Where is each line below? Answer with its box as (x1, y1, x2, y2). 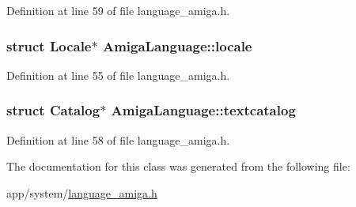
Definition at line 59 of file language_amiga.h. (6, 2, 230, 18)
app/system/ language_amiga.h (6, 184, 157, 201)
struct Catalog (6, 100, 100, 120)
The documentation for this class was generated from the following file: (6, 158, 350, 175)
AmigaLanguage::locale (102, 36, 252, 55)
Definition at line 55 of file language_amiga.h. (6, 66, 230, 83)
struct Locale (6, 36, 92, 55)
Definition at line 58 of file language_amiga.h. (6, 131, 230, 148)
